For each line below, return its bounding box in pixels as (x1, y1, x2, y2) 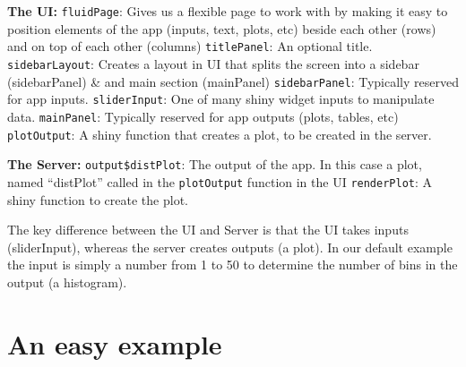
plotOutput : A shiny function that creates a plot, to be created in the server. (7, 124, 432, 143)
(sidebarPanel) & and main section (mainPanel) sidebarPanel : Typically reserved (7, 72, 459, 90)
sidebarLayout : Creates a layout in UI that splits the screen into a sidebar (7, 54, 419, 73)
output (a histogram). (7, 272, 127, 291)
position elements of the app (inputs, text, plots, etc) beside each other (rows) (7, 19, 436, 38)
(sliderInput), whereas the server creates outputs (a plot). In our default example (7, 237, 453, 256)
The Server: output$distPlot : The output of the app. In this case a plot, (7, 155, 422, 174)
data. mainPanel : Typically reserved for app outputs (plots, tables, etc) (7, 107, 399, 125)
